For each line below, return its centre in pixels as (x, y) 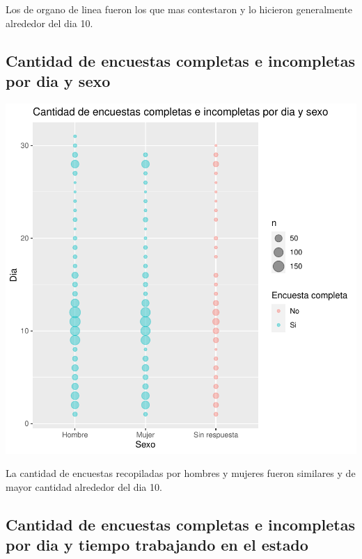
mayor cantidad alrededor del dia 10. (84, 486)
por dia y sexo (58, 80)
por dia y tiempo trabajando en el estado (157, 545)
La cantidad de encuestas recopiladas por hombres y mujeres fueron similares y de (181, 473)
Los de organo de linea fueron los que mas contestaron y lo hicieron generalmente (179, 9)
